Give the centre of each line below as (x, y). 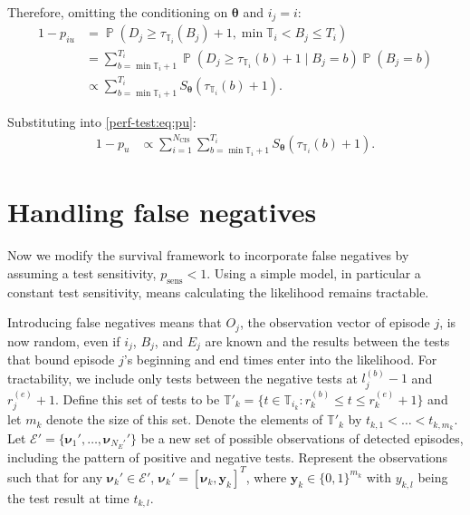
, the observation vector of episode (335, 322)
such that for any (55, 476)
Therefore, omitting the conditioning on (118, 12)
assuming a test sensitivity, (82, 272)
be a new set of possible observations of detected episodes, (302, 437)
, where (266, 476)
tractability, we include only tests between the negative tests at (182, 378)
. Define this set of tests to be (137, 398)
